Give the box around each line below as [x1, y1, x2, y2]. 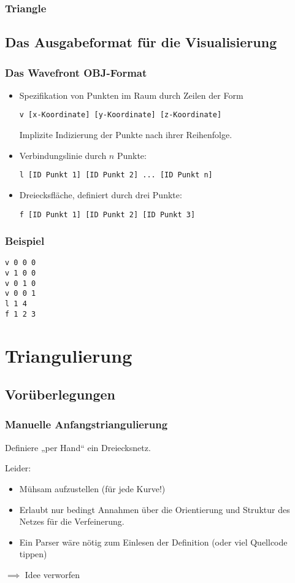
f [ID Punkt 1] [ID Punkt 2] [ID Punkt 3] [19, 210, 196, 219]
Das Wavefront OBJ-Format [5, 64, 147, 80]
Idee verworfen [25, 568, 80, 581]
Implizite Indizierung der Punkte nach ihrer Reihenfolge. [19, 128, 232, 141]
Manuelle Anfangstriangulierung [5, 417, 168, 432]
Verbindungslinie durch [19, 149, 107, 161]
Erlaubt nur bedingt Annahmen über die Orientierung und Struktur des [19, 503, 290, 515]
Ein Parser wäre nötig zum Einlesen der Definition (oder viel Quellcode [19, 535, 288, 548]
